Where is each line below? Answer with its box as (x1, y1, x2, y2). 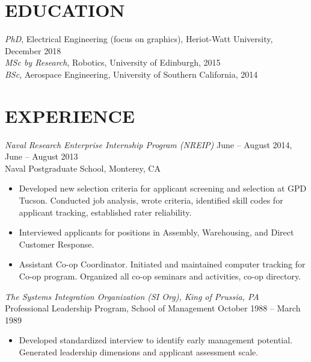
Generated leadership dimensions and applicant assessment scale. (19, 345, 259, 358)
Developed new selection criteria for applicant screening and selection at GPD (19, 182, 307, 195)
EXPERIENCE (5, 103, 135, 128)
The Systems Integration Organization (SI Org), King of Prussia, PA (5, 290, 259, 302)
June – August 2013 (5, 150, 78, 163)
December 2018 (5, 44, 61, 57)
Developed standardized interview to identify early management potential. (19, 334, 293, 346)
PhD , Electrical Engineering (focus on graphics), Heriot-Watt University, (5, 33, 273, 45)
